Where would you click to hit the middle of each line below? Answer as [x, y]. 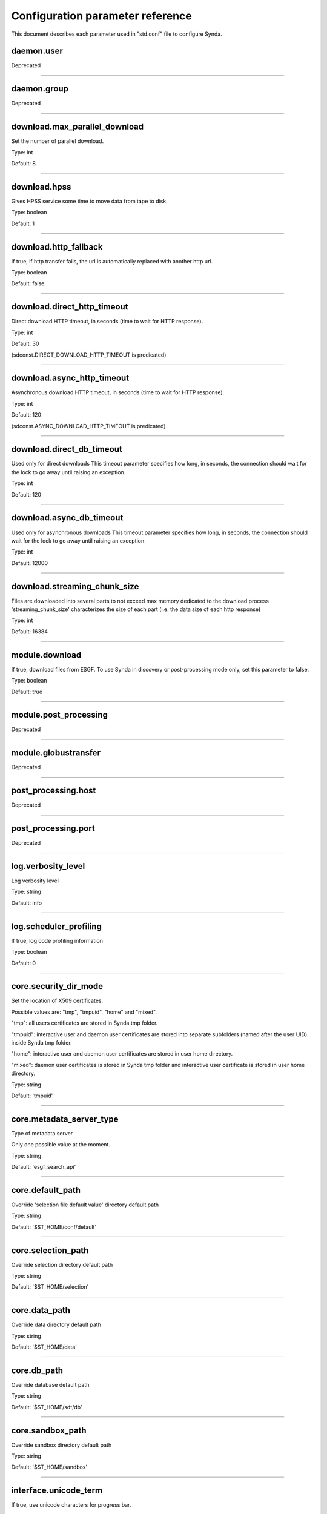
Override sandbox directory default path [61, 1445]
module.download [46, 655]
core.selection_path [50, 1250]
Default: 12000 [30, 563]
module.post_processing [60, 715]
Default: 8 [24, 164]
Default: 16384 [30, 631]
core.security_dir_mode [57, 986]
